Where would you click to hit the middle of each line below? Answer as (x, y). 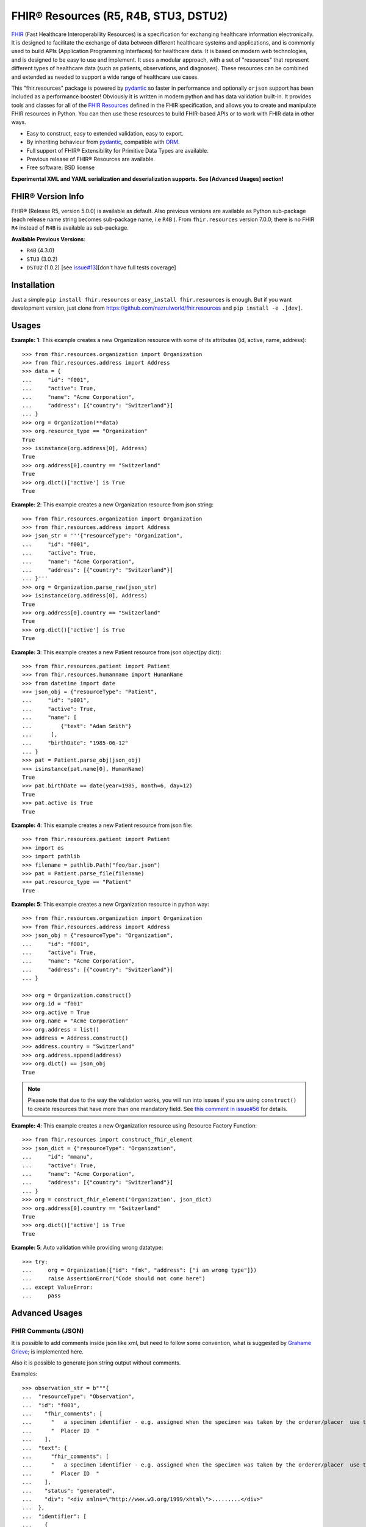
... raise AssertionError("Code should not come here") (114, 1279)
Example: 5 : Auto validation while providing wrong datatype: (87, 1248)
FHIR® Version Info (48, 196)
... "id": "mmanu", (58, 1157)
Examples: (24, 1374)
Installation (33, 285)
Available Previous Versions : (48, 239)
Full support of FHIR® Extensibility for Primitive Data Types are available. (117, 150)
